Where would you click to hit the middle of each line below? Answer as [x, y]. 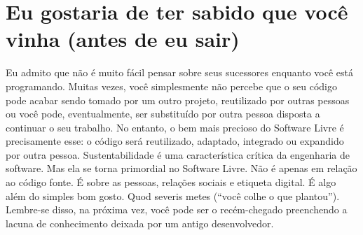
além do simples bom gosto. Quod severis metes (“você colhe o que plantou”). [173, 195]
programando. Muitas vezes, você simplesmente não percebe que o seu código [171, 86]
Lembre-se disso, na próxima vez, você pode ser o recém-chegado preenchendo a [177, 209]
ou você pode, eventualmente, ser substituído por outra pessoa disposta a [163, 114]
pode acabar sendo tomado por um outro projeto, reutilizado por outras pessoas [178, 100]
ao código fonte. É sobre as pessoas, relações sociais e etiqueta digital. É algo [171, 182]
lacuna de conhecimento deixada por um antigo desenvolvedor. [140, 223]
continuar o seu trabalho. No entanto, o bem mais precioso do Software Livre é [175, 127]
